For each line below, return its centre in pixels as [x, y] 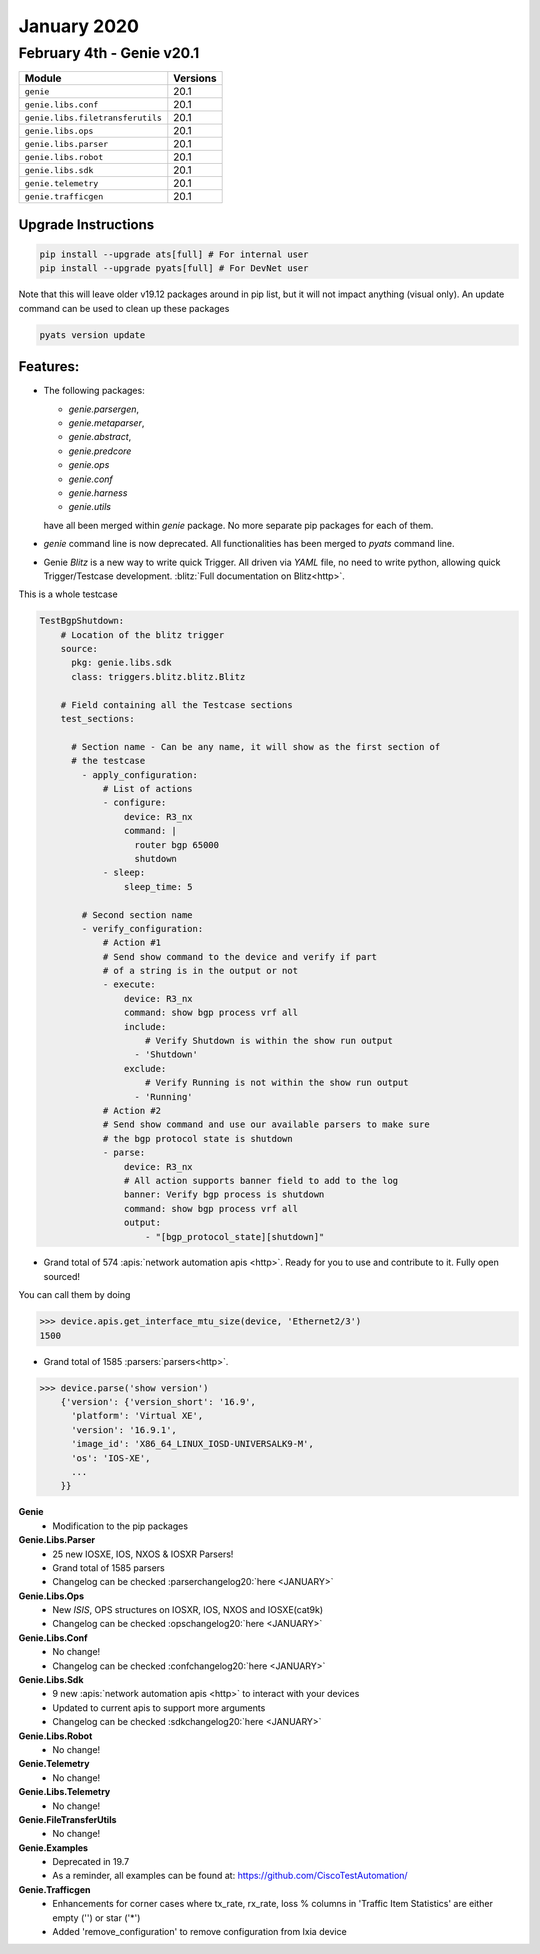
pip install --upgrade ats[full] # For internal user [174, 254]
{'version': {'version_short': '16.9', [158, 1401]
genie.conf [91, 479]
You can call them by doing [74, 1295]
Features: [49, 366]
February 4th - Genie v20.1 [109, 53]
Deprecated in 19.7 [91, 1862]
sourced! [61, 1276]
